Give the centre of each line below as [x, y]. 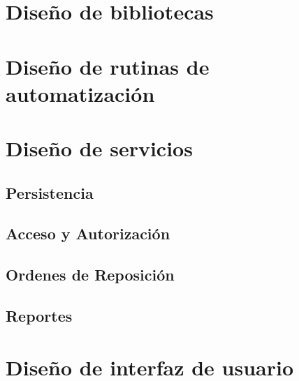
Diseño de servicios [99, 148]
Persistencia [50, 192]
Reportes [39, 316]
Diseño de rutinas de [108, 66]
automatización [80, 93]
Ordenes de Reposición [90, 275]
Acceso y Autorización [88, 233]
